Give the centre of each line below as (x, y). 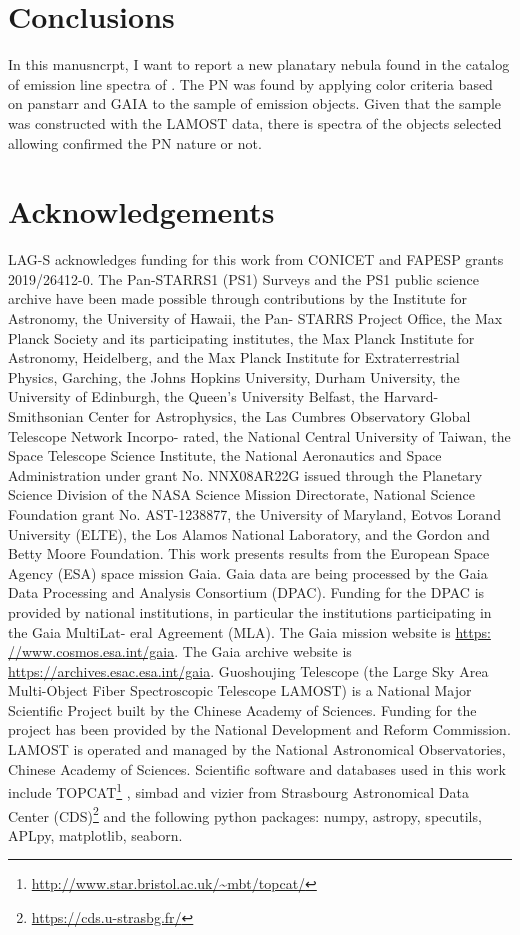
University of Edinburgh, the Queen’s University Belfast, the (194, 396)
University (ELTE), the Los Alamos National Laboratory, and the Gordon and (249, 533)
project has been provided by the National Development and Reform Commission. (259, 729)
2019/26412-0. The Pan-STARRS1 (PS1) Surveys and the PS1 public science (243, 278)
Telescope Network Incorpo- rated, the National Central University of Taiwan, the (259, 435)
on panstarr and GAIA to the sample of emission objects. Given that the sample (255, 103)
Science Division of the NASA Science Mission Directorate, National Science (241, 494)
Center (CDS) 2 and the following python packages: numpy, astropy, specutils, (245, 814)
